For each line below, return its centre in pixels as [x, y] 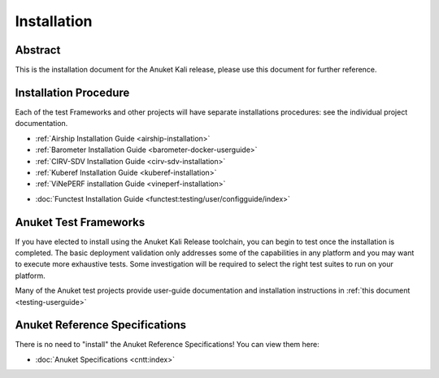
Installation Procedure [72, 92]
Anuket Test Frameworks [80, 222]
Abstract [38, 50]
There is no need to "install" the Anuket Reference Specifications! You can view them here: [167, 345]
